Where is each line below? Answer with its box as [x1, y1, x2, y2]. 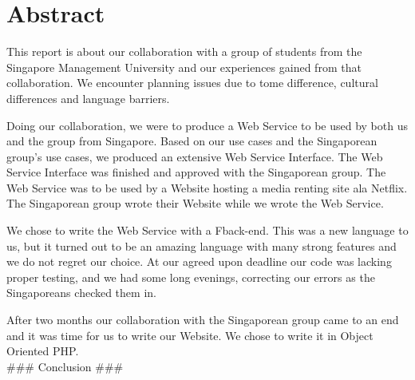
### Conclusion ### [6, 358, 124, 374]
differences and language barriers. [6, 89, 170, 106]
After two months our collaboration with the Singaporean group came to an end [6, 311, 399, 328]
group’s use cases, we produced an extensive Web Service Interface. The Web [6, 148, 383, 164]
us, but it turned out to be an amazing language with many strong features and [6, 237, 397, 254]
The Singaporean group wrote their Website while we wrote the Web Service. [6, 195, 384, 212]
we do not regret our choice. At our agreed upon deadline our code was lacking [6, 253, 392, 270]
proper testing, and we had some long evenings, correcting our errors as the [6, 268, 375, 285]
